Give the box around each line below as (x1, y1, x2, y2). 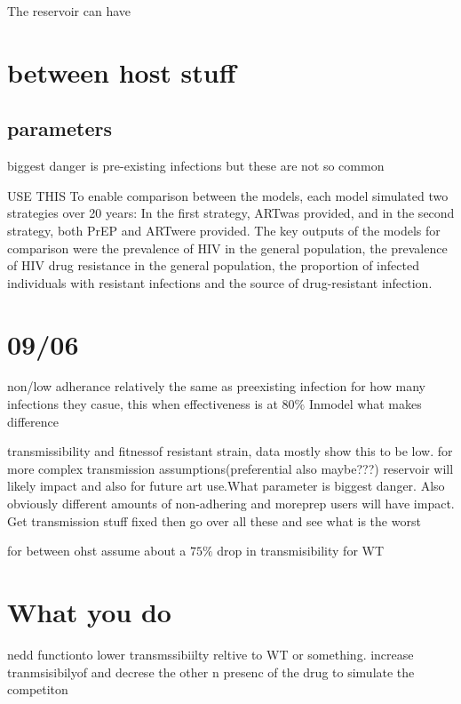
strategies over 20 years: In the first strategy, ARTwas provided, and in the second (7, 204, 455, 222)
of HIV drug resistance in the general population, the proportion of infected (7, 256, 419, 275)
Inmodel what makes (308, 395, 422, 413)
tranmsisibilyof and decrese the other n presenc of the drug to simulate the (7, 662, 415, 681)
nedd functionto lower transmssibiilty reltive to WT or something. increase (7, 644, 414, 663)
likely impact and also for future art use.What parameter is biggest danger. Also (7, 476, 445, 495)
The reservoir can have (7, 2, 131, 20)
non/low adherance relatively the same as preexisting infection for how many (7, 377, 425, 396)
